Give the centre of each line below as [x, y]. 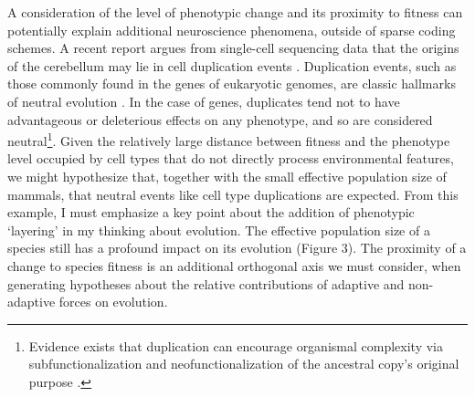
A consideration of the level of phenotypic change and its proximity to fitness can [235, 12]
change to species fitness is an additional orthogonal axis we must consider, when [234, 265]
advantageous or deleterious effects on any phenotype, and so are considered [220, 119]
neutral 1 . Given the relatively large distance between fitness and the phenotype [229, 139]
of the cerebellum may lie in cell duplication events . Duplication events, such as [232, 65]
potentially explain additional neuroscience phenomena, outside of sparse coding [232, 30]
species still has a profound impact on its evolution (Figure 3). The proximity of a [237, 248]
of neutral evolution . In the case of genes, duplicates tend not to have [204, 101]
